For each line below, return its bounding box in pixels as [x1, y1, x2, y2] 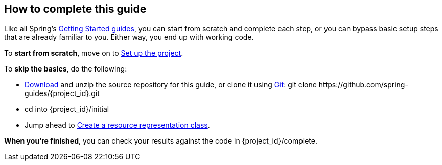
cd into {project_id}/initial [25, 105, 109, 114]
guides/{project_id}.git [25, 89, 100, 98]
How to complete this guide [4, 3, 147, 15]
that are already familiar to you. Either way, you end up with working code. [4, 33, 254, 42]
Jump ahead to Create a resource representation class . [25, 121, 210, 130]
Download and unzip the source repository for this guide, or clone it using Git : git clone [25, 80, 317, 89]
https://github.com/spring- [318, 80, 408, 89]
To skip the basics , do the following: [4, 64, 127, 74]
